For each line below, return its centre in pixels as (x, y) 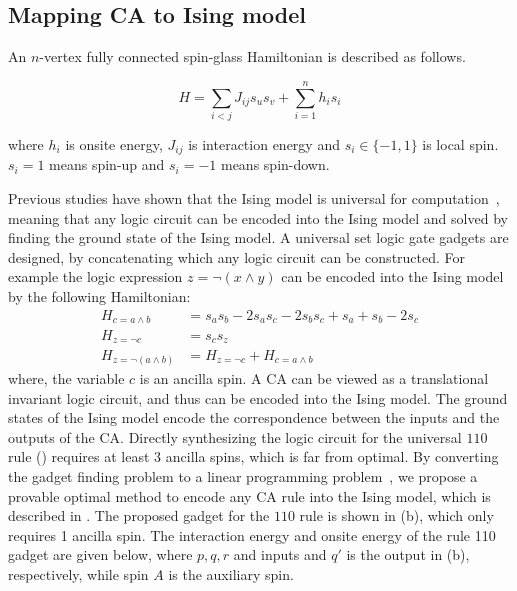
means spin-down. (275, 164)
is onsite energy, (114, 143)
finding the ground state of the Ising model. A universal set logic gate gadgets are (258, 237)
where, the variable (66, 378)
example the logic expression (95, 276)
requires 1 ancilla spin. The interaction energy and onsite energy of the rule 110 (252, 534)
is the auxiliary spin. (231, 573)
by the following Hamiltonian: (99, 295)
